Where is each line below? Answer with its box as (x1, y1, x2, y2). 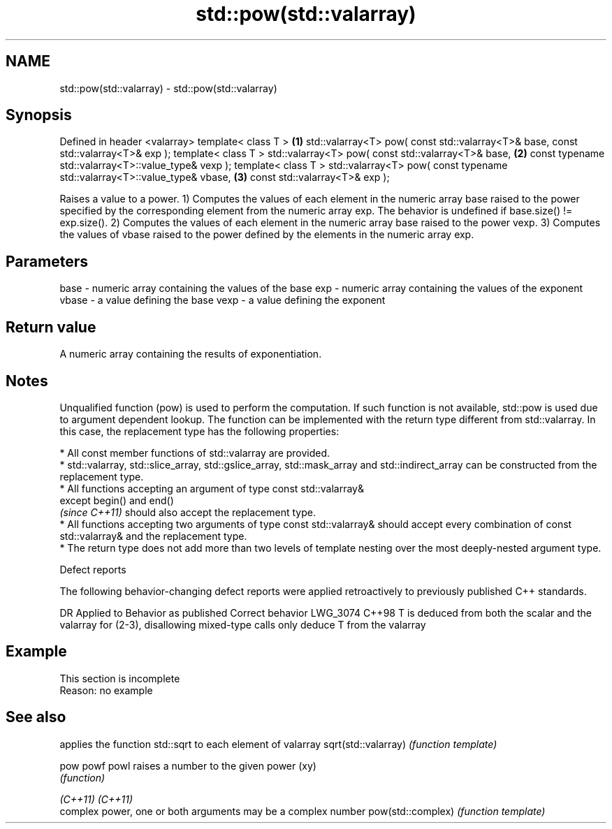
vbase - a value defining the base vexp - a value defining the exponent (59, 294, 386, 307)
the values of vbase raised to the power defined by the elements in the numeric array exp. (59, 228, 474, 241)
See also (6, 708, 66, 726)
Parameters (6, 252, 88, 270)
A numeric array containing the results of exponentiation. (59, 348, 322, 360)
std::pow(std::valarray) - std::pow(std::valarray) (59, 82, 277, 94)
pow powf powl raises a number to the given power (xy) (59, 759, 316, 772)
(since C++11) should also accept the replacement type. (59, 506, 316, 518)
